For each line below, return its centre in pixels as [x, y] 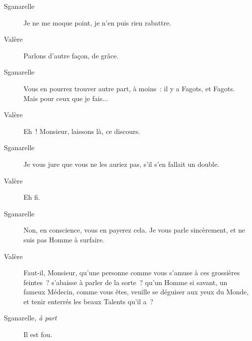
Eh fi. [32, 197]
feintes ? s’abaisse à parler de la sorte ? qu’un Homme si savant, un [126, 282]
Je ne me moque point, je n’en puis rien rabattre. [97, 22]
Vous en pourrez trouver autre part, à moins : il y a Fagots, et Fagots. [129, 88]
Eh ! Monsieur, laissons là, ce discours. [82, 131]
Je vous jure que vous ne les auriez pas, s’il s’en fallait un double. [122, 164]
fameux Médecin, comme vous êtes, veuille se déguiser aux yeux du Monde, [136, 292]
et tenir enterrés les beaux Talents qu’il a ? [89, 301]
